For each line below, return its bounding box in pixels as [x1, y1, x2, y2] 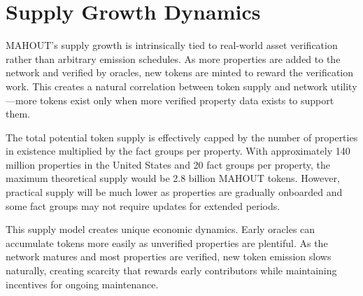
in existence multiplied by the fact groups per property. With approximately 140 [6, 143, 350, 158]
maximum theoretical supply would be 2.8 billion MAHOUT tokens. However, [6, 171, 340, 185]
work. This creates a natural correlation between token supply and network [6, 78, 328, 93]
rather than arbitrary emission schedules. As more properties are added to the [6, 51, 341, 66]
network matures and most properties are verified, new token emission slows [6, 249, 332, 264]
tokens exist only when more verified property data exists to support [40, 92, 334, 107]
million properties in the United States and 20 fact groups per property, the [6, 157, 331, 171]
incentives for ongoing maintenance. [6, 276, 159, 291]
